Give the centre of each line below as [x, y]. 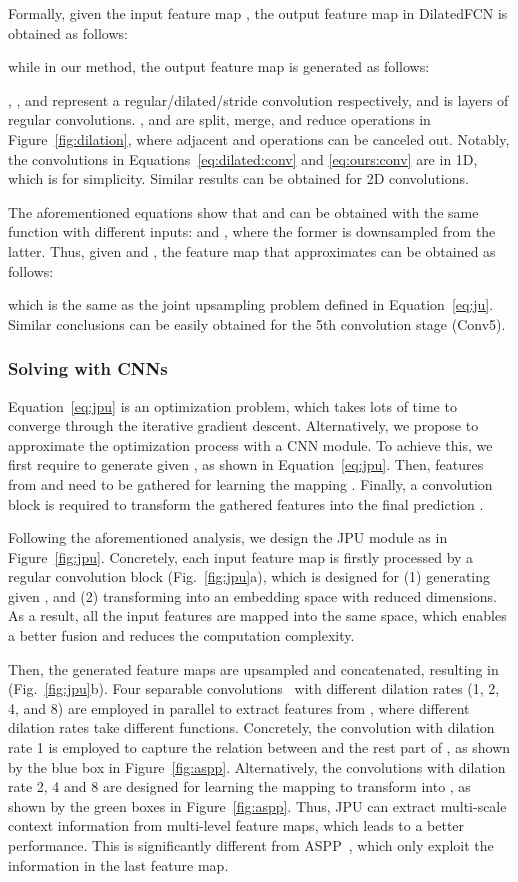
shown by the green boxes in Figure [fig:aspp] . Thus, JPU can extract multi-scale [257, 805]
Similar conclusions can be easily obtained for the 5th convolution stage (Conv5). [257, 323]
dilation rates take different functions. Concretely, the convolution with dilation [251, 727]
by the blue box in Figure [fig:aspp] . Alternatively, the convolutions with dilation [257, 766]
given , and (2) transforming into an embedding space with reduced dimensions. [252, 595]
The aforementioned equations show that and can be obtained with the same [243, 211]
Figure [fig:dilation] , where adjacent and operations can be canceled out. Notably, [259, 138]
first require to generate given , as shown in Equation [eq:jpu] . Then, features [246, 464]
